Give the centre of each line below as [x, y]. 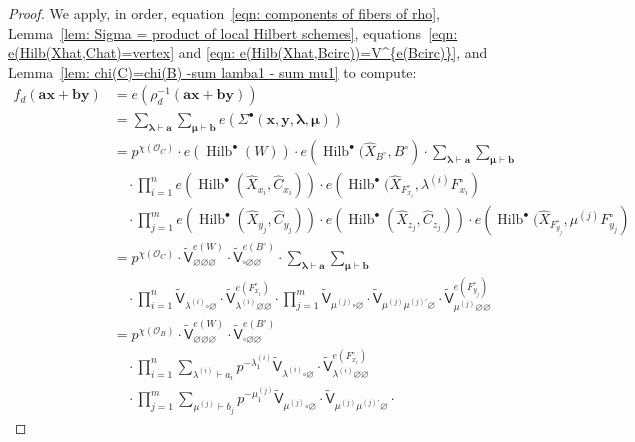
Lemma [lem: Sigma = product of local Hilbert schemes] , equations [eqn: [233, 32]
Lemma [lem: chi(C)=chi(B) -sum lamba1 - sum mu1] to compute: [212, 71]
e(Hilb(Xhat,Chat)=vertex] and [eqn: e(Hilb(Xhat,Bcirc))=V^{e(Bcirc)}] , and [248, 52]
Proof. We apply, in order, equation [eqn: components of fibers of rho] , [224, 13]
